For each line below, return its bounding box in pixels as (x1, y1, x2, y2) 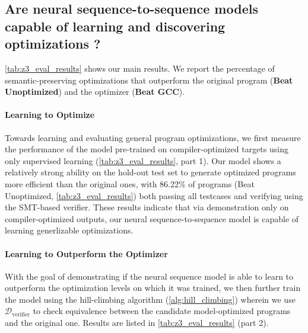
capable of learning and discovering (5, 17, 226, 35)
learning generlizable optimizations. (5, 224, 134, 236)
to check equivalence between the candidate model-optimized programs (33, 305, 291, 317)
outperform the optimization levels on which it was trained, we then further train (5, 281, 301, 294)
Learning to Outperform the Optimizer (5, 247, 168, 260)
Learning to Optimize (5, 108, 95, 121)
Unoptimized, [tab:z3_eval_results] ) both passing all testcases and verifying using (5, 189, 303, 201)
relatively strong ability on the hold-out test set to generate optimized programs (5, 166, 296, 178)
